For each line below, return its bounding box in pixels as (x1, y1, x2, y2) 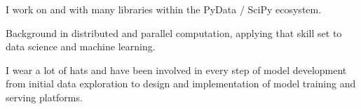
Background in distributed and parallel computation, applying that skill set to (6, 25, 342, 40)
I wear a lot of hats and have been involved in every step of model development (6, 62, 347, 77)
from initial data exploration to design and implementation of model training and (6, 76, 356, 91)
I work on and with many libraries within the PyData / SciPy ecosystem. (6, 2, 322, 16)
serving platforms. (6, 89, 83, 104)
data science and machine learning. (6, 39, 156, 54)
